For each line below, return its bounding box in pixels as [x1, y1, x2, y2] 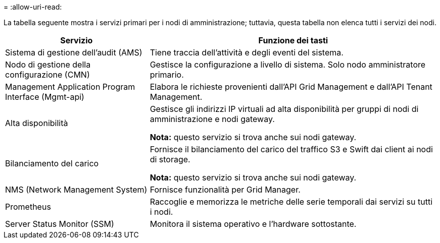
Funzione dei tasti [258, 35, 328, 45]
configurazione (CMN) [5, 70, 90, 80]
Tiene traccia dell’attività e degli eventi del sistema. [150, 47, 344, 57]
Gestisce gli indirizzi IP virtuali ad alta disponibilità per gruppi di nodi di [150, 104, 419, 114]
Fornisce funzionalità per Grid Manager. [150, 185, 301, 195]
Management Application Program [5, 82, 135, 92]
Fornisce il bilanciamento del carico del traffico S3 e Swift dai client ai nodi [150, 144, 433, 154]
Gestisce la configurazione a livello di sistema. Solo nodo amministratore [150, 59, 426, 70]
